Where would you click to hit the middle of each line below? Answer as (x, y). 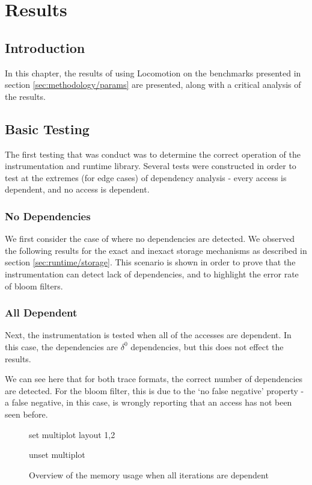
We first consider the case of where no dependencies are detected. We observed (150, 239)
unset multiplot (57, 455)
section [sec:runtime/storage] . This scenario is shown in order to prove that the (150, 262)
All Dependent (41, 313)
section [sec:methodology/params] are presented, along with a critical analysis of (153, 85)
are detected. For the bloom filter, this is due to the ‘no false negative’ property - (154, 390)
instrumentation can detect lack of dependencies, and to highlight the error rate (152, 273)
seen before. (26, 414)
